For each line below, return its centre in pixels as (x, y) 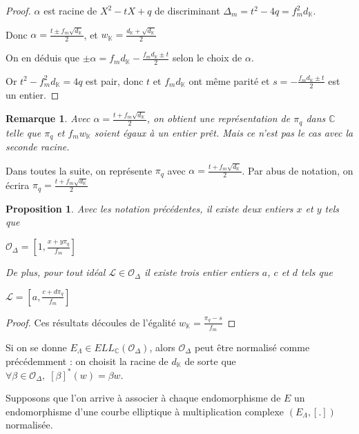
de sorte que (210, 361)
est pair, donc (115, 80)
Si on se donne (36, 347)
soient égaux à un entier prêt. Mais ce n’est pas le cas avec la (224, 132)
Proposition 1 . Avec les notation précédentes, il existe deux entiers (149, 208)
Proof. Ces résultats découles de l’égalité (91, 322)
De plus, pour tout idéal (56, 272)
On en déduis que (43, 58)
